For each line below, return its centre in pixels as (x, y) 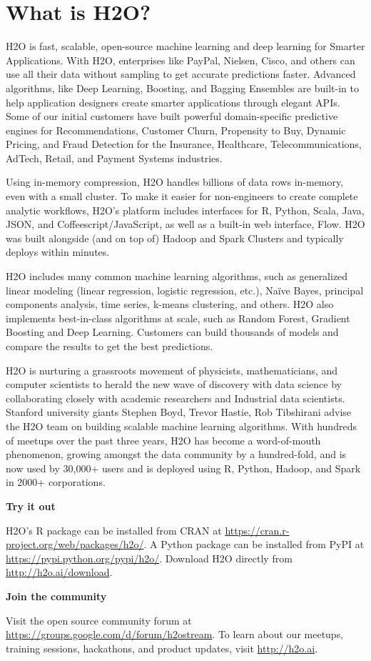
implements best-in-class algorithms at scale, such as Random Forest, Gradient (178, 318)
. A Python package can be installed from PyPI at (254, 544)
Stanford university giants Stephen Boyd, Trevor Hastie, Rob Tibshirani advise (179, 412)
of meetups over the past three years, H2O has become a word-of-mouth (163, 440)
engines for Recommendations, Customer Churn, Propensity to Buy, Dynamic (176, 130)
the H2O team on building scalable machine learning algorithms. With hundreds (181, 426)
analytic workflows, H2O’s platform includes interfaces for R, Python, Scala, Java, (185, 210)
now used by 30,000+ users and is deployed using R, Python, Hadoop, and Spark (183, 468)
